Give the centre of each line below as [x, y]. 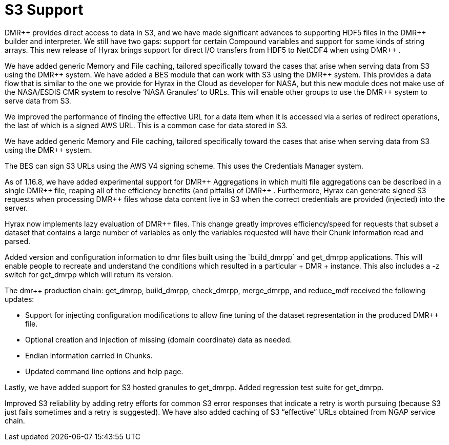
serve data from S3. [38, 100]
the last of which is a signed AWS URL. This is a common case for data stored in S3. [146, 125]
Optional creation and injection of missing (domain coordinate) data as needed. [159, 339]
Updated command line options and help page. [104, 371]
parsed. [17, 241]
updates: [19, 299]
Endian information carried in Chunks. [89, 355]
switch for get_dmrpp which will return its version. [89, 274]
